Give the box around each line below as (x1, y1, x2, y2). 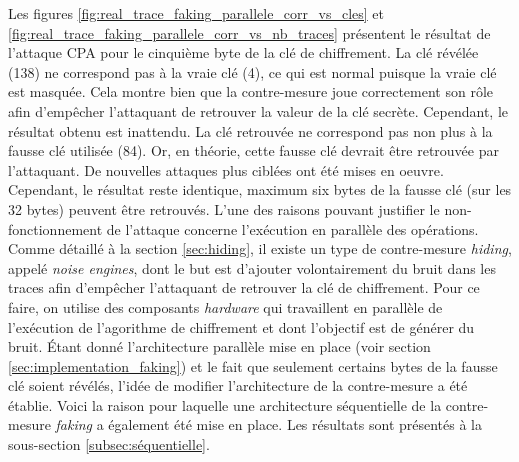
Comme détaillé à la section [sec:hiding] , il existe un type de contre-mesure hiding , (8, 238, 512, 259)
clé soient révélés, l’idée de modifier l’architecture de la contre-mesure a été (8, 375, 468, 396)
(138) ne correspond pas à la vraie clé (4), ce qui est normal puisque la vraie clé (8, 61, 497, 82)
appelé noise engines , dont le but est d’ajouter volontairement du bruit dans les (8, 257, 496, 278)
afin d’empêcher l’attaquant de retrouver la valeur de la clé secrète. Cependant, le (8, 100, 509, 121)
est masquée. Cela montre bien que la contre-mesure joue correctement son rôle (8, 81, 494, 102)
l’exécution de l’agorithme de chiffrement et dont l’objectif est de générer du (8, 316, 475, 337)
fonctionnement (8, 218, 103, 239)
